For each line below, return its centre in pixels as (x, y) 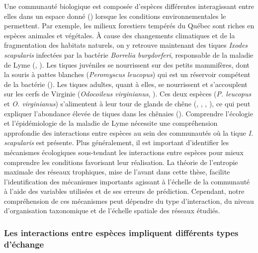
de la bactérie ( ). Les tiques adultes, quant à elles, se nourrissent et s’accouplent (126, 84)
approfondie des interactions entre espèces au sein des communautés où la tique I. (129, 132)
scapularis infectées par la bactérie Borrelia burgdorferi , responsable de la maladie (129, 54)
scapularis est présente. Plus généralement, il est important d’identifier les (117, 142)
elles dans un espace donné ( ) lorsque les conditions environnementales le (115, 16)
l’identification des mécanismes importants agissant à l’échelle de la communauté (127, 181)
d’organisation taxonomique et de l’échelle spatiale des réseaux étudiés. (112, 211)
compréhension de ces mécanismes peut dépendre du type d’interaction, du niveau (129, 201)
